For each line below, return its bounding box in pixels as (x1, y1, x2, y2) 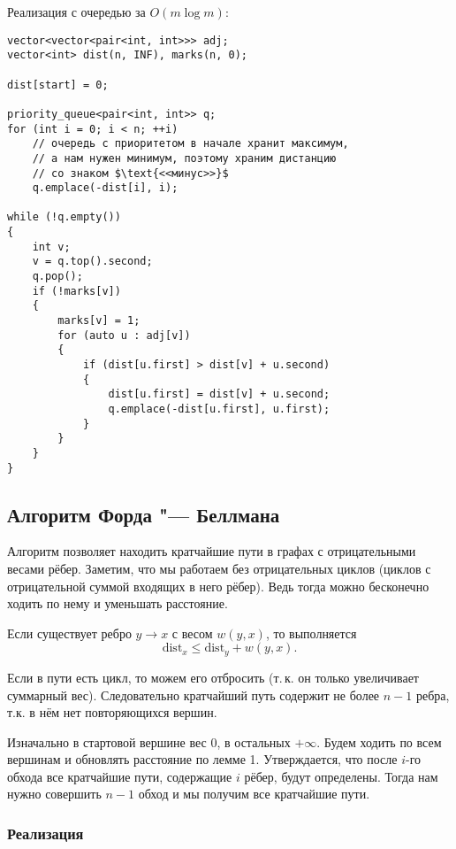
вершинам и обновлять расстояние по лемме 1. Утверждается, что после (7, 750, 398, 768)
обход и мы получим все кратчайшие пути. (138, 784, 370, 803)
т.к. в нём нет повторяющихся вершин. (7, 703, 217, 722)
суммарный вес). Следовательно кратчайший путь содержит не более (7, 685, 380, 704)
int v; (32, 240, 71, 253)
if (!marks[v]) (32, 284, 121, 297)
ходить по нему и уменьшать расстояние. (7, 594, 228, 613)
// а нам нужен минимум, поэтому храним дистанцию (32, 151, 337, 165)
